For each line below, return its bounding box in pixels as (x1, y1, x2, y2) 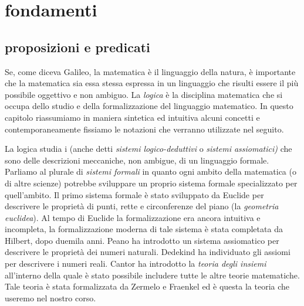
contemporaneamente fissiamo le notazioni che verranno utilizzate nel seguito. (5, 123, 284, 135)
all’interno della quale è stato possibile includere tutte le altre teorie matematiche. (5, 268, 300, 281)
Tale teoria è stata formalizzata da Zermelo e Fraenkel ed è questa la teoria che (5, 280, 290, 293)
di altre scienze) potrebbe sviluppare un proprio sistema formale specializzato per (5, 176, 298, 189)
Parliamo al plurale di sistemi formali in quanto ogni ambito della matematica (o (5, 165, 296, 178)
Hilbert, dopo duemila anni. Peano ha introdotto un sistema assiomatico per (5, 234, 279, 246)
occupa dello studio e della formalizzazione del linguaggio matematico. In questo (5, 100, 293, 112)
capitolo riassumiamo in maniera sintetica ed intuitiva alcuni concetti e (5, 111, 260, 123)
